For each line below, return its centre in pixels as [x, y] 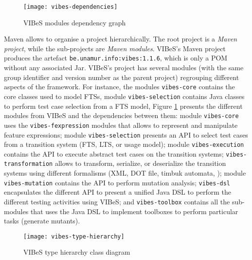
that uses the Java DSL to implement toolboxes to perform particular [134, 211]
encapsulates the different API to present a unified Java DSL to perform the [118, 192]
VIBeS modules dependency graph [75, 22]
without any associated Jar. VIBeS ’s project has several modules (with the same [124, 68]
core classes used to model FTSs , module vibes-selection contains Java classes [124, 96]
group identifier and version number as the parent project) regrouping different [122, 77]
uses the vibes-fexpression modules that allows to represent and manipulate [121, 125]
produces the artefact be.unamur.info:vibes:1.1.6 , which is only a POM [116, 58]
